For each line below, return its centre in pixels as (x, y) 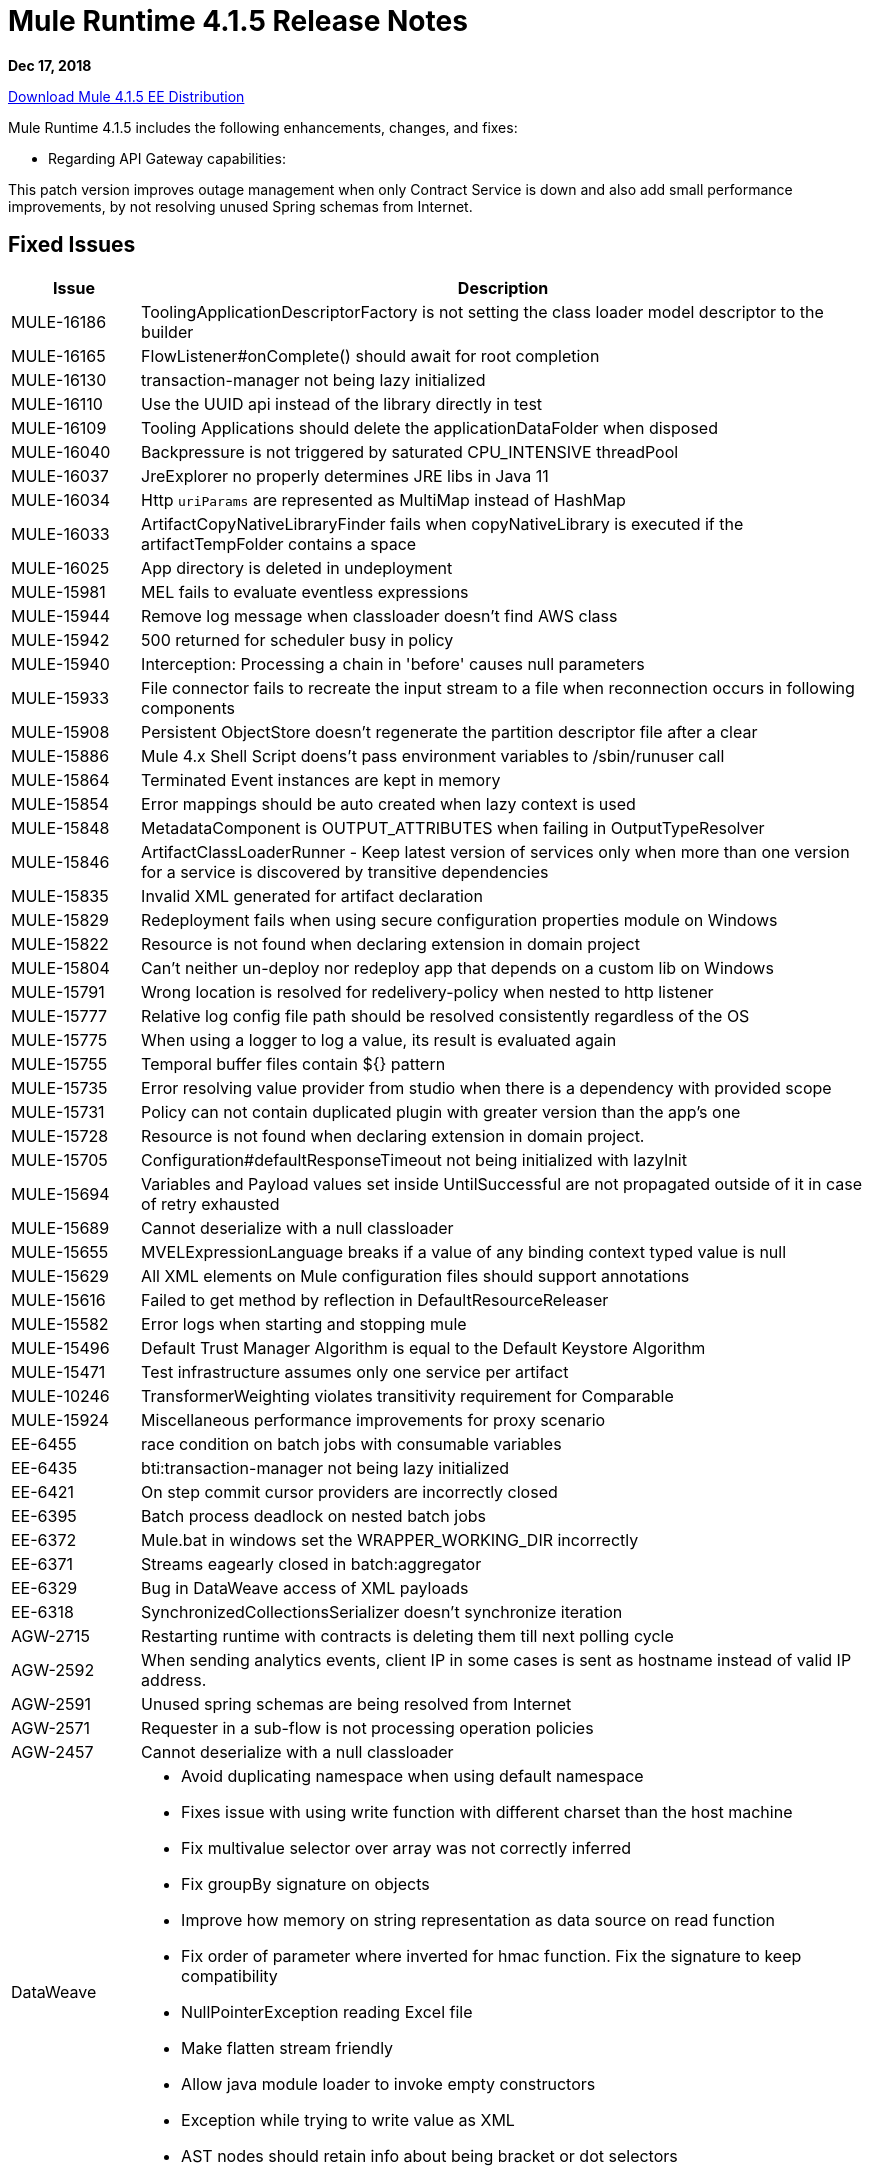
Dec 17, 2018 (50, 65)
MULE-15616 (58, 1299)
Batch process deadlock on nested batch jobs (313, 1515)
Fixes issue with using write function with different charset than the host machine (487, 1811)
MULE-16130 (59, 379)
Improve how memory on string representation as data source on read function (478, 1919)
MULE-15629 (60, 1275)
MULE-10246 (60, 1395)
